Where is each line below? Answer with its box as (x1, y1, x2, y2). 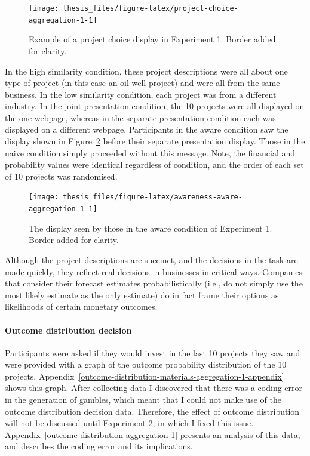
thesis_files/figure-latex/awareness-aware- (63, 193, 243, 202)
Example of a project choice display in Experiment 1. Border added (29, 33, 276, 45)
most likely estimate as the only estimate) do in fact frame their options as (5, 288, 279, 301)
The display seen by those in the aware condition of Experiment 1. (29, 221, 272, 234)
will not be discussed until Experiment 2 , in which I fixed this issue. (5, 417, 254, 429)
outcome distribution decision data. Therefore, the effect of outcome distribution (5, 405, 300, 417)
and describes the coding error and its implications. (5, 440, 193, 452)
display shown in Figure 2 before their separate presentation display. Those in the (5, 135, 305, 147)
